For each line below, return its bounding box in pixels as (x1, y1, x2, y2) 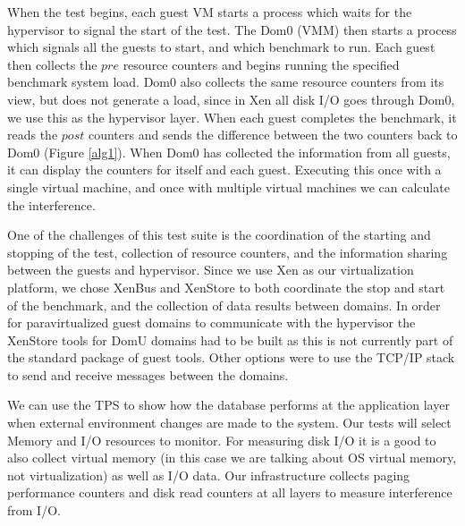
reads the (7, 125, 58, 144)
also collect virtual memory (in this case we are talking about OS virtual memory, (7, 448, 457, 467)
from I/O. (7, 501, 61, 520)
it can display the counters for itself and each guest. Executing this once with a (7, 160, 442, 179)
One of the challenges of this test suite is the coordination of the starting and (7, 225, 431, 244)
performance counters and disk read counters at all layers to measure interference (7, 483, 452, 502)
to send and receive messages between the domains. (7, 365, 289, 384)
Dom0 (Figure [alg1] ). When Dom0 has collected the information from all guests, (7, 142, 451, 161)
